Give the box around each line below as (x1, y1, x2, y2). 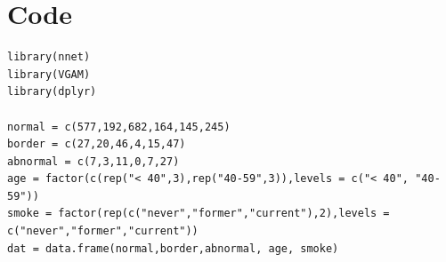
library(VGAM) (7, 67, 91, 81)
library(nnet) (7, 51, 91, 64)
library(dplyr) (7, 85, 97, 99)
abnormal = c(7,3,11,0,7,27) (7, 155, 180, 168)
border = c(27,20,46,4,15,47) (7, 138, 186, 151)
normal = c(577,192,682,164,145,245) (7, 120, 231, 133)
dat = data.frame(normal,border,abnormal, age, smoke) (7, 242, 339, 255)
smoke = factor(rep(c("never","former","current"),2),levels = (7, 207, 390, 220)
